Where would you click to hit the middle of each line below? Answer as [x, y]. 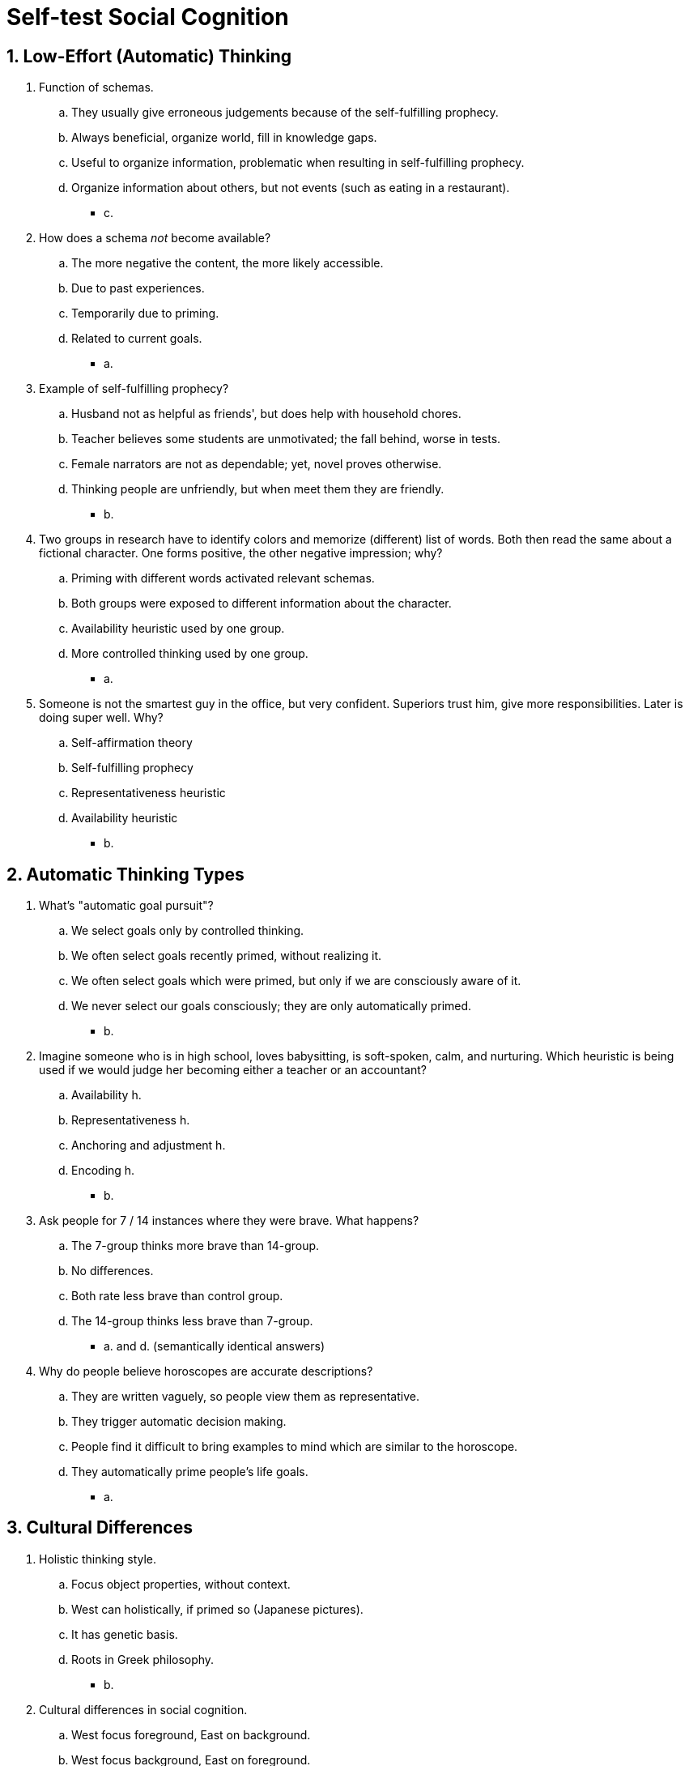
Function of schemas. [96, 87]
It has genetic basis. [125, 1634]
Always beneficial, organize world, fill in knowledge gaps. [224, 138]
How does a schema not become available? [155, 238]
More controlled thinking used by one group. [190, 654]
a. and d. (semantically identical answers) [215, 1346]
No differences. [113, 1271]
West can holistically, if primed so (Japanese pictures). [217, 1609]
